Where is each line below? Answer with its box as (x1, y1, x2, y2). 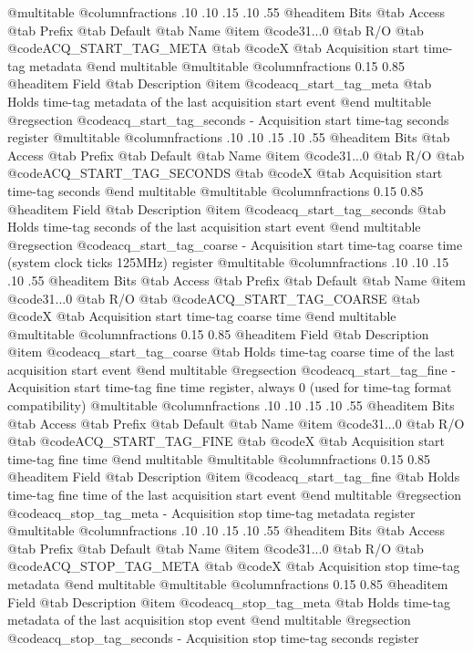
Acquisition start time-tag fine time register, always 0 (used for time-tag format (7, 378, 452, 397)
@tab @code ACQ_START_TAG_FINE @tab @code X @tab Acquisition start (7, 431, 446, 451)
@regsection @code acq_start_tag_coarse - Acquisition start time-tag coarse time (7, 234, 463, 254)
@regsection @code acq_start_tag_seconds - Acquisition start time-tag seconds (7, 109, 449, 129)
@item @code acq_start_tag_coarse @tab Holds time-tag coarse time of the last (7, 342, 455, 361)
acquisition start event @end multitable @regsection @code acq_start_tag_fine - (7, 359, 456, 378)
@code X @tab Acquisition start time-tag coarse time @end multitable (7, 306, 396, 326)
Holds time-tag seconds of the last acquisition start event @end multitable (7, 217, 421, 236)
